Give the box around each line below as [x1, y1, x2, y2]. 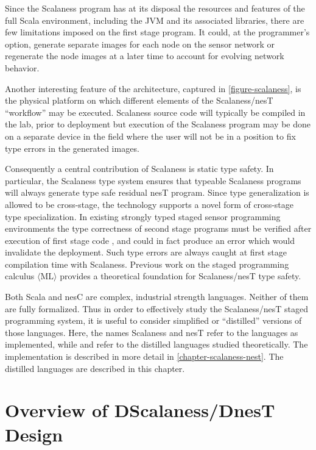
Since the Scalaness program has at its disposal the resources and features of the [5, 2, 305, 14]
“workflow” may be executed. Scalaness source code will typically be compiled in [5, 105, 306, 118]
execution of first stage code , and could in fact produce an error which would [5, 234, 295, 246]
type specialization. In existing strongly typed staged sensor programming [5, 210, 281, 223]
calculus [5, 270, 35, 282]
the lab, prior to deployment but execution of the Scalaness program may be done [5, 118, 311, 130]
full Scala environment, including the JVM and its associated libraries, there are [5, 13, 304, 26]
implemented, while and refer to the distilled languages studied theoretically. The [5, 338, 308, 351]
